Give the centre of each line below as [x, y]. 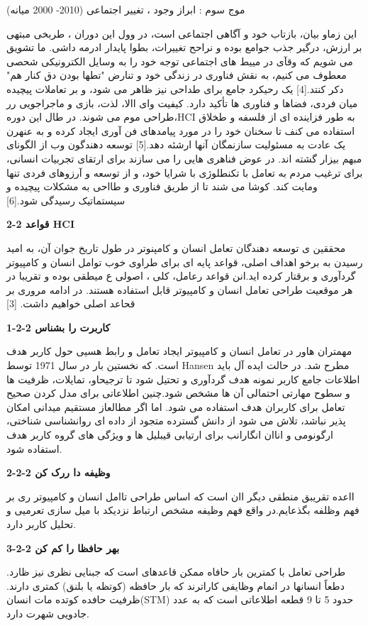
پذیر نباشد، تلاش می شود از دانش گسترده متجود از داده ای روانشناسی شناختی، [176, 421]
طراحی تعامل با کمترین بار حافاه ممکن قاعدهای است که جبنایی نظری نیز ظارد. [176, 572]
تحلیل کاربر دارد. [41, 524]
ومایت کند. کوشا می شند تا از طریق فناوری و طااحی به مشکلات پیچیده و [162, 186]
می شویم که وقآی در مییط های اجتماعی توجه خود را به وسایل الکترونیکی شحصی [180, 61]
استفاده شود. [34, 448]
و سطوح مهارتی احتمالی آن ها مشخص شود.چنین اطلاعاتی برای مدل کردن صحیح [178, 393]
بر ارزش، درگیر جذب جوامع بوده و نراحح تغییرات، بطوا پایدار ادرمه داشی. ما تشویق [184, 47]
